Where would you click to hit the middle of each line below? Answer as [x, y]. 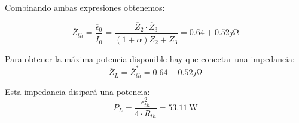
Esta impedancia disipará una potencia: [77, 91]
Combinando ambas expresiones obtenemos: [85, 7]
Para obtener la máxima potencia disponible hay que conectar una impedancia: [150, 58]
